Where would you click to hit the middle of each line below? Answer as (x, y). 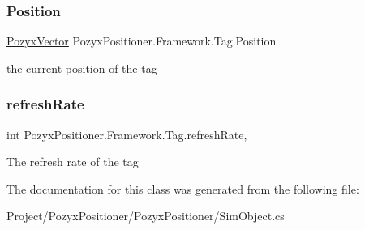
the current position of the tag (82, 68)
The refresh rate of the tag (73, 162)
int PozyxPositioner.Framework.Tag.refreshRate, (127, 134)
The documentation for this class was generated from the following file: (183, 188)
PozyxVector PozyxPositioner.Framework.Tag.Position (142, 41)
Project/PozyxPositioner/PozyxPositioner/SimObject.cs (146, 216)
